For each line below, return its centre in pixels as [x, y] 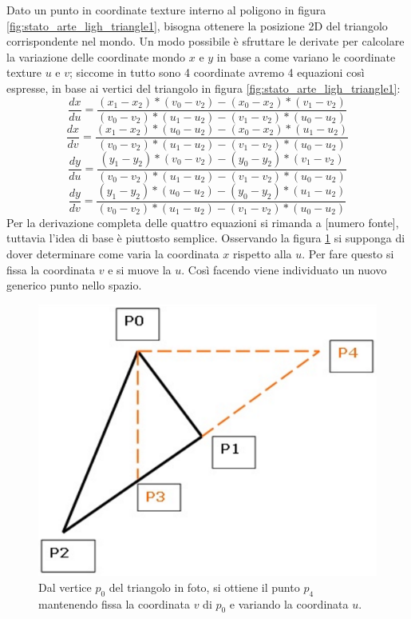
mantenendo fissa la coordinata [114, 603]
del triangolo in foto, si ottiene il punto [204, 587]
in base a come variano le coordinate [306, 56]
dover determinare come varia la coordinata [113, 253]
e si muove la [140, 269]
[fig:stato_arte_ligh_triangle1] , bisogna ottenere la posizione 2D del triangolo [197, 25]
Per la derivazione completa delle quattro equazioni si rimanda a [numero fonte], [203, 222]
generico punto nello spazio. [74, 285]
